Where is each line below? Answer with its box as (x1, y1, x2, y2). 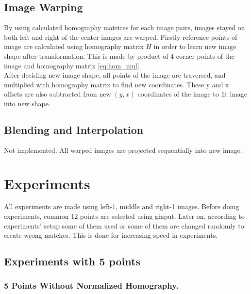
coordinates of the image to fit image (137, 89, 248, 99)
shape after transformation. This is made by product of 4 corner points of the (4, 50, 235, 61)
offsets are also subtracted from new (4, 89, 111, 99)
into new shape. (4, 98, 50, 108)
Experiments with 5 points (4, 254, 140, 269)
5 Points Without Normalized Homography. (4, 279, 179, 291)
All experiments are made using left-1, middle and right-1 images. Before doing (4, 201, 239, 212)
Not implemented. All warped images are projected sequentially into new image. (4, 145, 242, 155)
